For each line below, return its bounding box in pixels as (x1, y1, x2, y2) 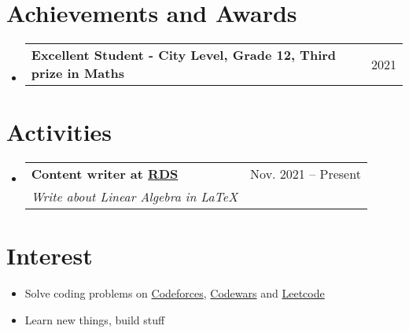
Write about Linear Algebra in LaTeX (31, 187, 238, 206)
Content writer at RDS (31, 165, 179, 183)
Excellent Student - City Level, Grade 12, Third (31, 46, 337, 65)
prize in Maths (31, 64, 124, 83)
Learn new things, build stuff (24, 311, 165, 327)
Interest (6, 239, 93, 272)
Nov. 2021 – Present (250, 165, 361, 183)
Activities (6, 116, 112, 148)
